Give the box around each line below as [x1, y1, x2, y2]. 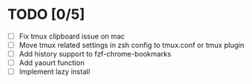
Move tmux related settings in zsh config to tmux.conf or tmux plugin [18, 41, 245, 49]
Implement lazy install [18, 67, 90, 76]
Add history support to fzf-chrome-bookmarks [18, 49, 172, 59]
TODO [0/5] [7, 5, 86, 24]
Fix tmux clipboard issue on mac [18, 31, 125, 41]
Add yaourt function [18, 58, 85, 68]
